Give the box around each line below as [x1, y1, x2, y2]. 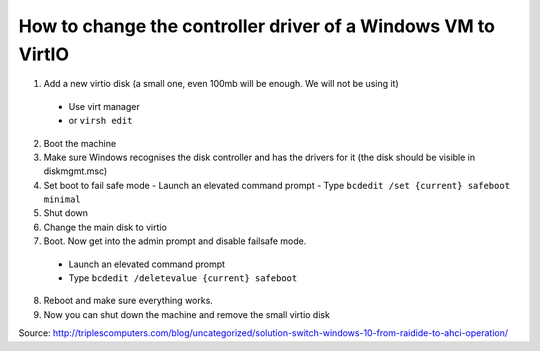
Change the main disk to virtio [43, 221, 167, 233]
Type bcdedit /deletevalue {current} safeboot [68, 272, 298, 284]
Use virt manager [68, 100, 140, 112]
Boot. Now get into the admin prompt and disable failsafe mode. [43, 235, 307, 247]
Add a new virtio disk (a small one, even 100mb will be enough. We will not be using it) [43, 78, 399, 90]
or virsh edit [68, 115, 133, 127]
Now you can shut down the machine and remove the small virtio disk [43, 308, 330, 320]
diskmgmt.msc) [43, 165, 108, 177]
